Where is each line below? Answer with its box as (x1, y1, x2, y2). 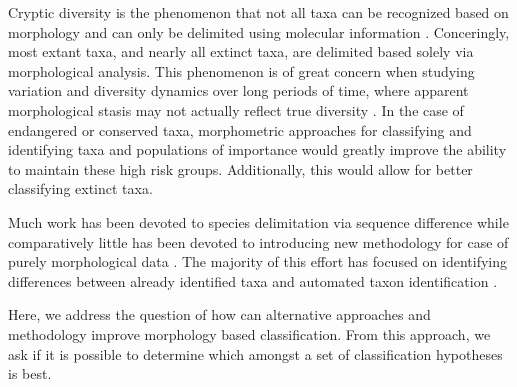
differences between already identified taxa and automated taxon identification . (8, 270, 498, 291)
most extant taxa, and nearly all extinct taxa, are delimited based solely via (8, 41, 474, 62)
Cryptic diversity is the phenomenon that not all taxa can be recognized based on (8, 2, 509, 22)
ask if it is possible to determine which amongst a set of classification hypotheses (8, 343, 503, 364)
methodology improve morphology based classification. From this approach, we (8, 323, 491, 344)
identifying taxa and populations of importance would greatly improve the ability (8, 139, 507, 160)
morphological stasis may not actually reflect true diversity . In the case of (8, 99, 464, 120)
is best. (8, 363, 52, 384)
